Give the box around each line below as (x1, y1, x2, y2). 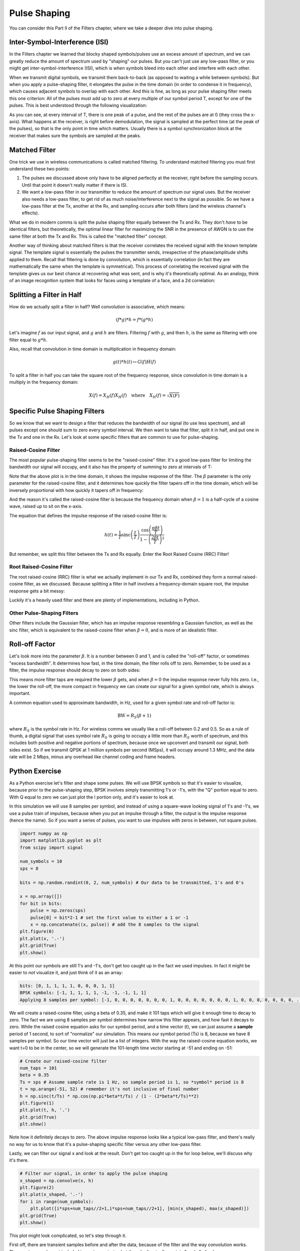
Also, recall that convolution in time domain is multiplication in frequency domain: (9, 346, 176, 352)
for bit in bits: (19, 901, 62, 906)
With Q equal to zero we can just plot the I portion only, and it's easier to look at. (9, 794, 174, 800)
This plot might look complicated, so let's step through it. (9, 1232, 127, 1238)
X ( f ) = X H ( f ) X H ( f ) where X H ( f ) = (88, 393, 166, 400)
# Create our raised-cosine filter (19, 1058, 107, 1064)
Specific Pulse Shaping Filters (9, 407, 105, 415)
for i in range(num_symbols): (19, 1198, 94, 1204)
